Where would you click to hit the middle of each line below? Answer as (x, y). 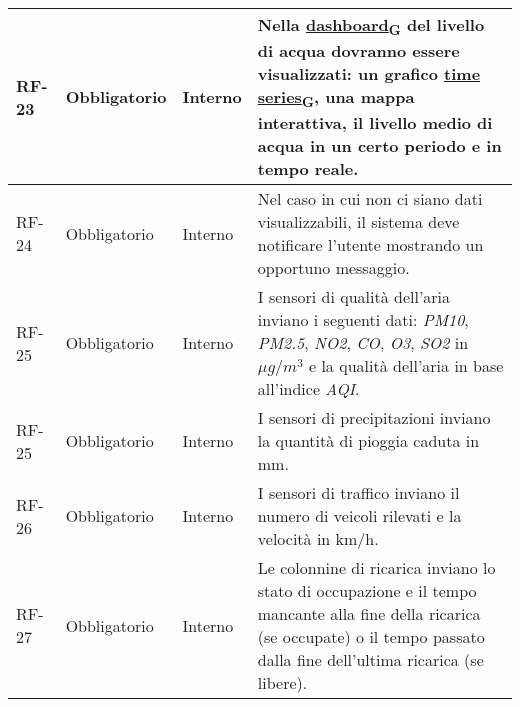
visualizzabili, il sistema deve (358, 222)
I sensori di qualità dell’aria (354, 297)
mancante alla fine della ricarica (369, 614)
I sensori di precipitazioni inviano (374, 418)
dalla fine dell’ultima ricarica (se (370, 660)
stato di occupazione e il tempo (367, 591)
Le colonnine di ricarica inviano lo (376, 568)
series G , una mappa (336, 98)
